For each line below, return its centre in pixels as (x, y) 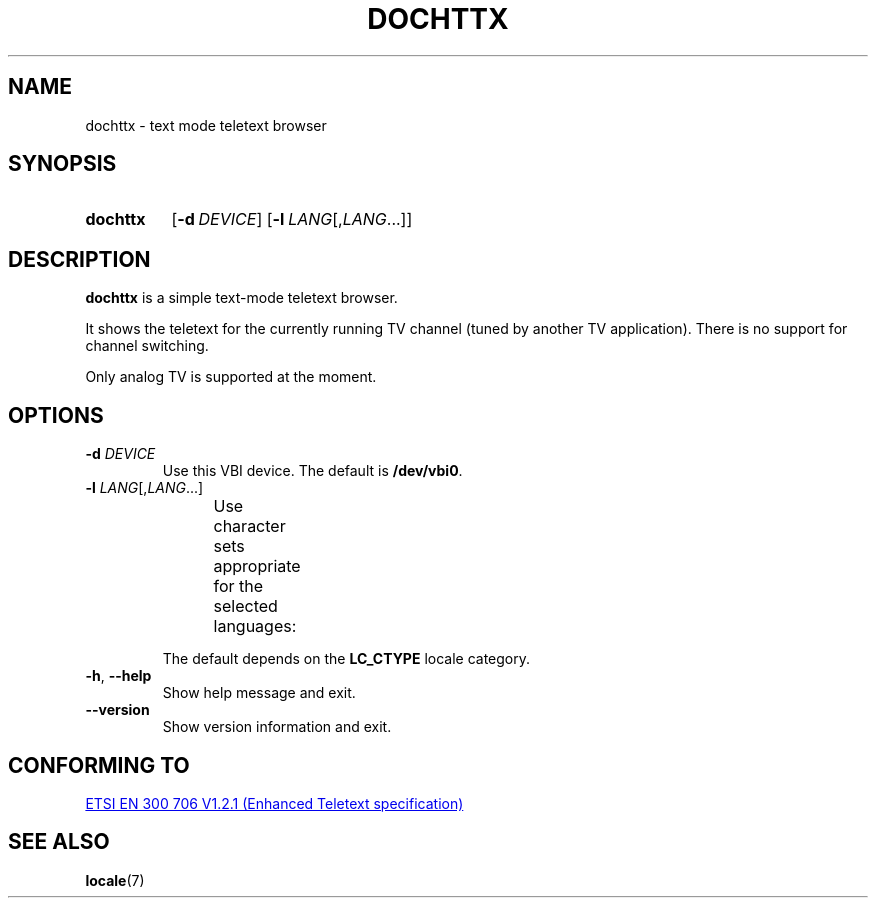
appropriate (257, 566)
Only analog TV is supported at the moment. (231, 377)
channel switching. (147, 346)
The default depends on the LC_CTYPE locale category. (346, 659)
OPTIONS (56, 415)
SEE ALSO (59, 842)
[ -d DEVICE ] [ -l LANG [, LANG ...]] (292, 219)
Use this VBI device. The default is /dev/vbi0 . (312, 471)
